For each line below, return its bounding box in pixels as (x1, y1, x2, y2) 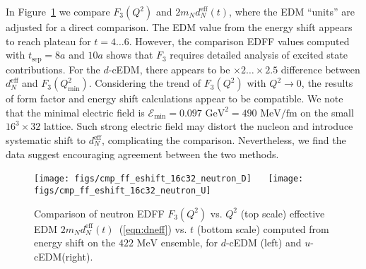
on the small (300, 104, 354, 119)
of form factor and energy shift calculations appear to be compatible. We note (6, 91, 343, 106)
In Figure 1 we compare (6, 4, 110, 18)
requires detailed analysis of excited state (170, 47, 348, 62)
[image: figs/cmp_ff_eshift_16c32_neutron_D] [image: (34, 174, 304, 184)
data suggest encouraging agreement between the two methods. (6, 146, 279, 161)
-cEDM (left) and (225, 235, 302, 250)
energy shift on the (34, 235, 116, 250)
